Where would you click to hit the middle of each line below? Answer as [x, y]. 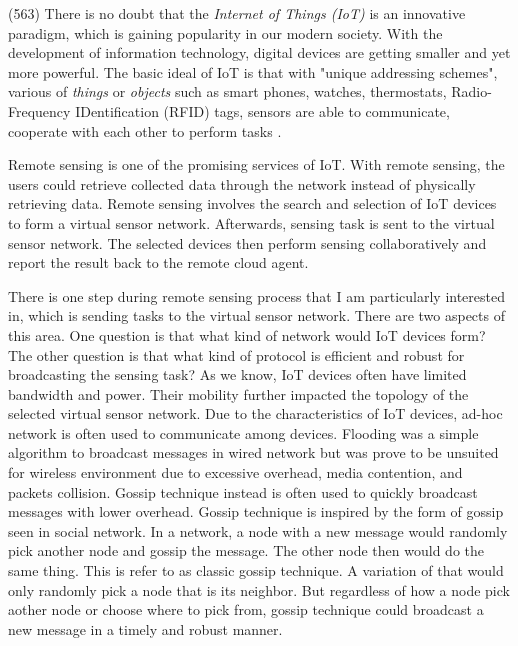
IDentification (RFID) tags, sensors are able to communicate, [262, 110]
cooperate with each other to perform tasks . [145, 130]
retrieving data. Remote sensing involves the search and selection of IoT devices [252, 203]
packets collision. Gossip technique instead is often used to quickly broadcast [243, 491]
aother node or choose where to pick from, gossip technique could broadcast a [246, 609]
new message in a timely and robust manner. [145, 628]
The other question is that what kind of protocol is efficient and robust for [236, 354]
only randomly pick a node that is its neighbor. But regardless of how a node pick [259, 589]
